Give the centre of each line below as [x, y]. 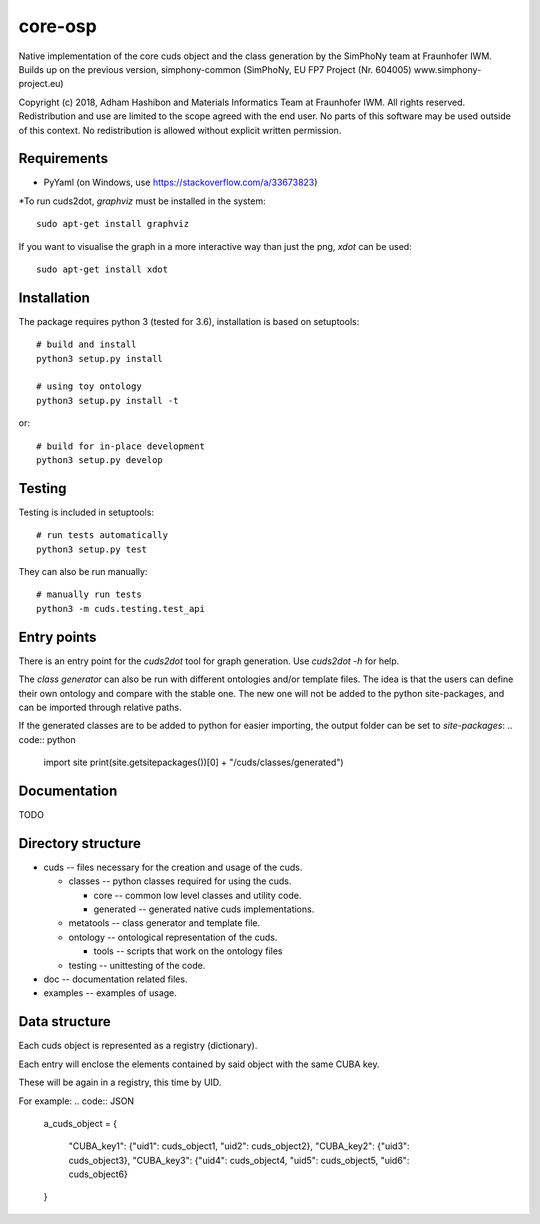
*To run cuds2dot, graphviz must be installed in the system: [142, 201]
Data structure [65, 1021]
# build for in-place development [120, 446]
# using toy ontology [89, 386]
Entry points [57, 636]
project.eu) [41, 84]
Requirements [63, 158]
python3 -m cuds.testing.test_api [120, 608]
